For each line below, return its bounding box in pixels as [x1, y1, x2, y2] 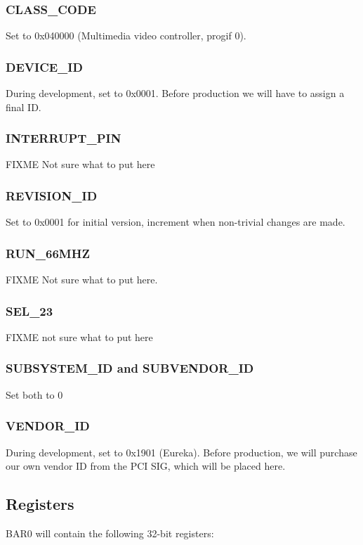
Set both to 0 [6, 387, 63, 402]
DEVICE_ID [6, 58, 83, 75]
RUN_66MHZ [6, 244, 90, 262]
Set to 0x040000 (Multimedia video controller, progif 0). [6, 28, 246, 43]
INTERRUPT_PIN [6, 129, 121, 147]
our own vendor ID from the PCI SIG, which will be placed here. [6, 459, 286, 473]
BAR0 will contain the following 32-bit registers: [6, 525, 214, 540]
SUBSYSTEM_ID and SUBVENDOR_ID [6, 359, 254, 377]
